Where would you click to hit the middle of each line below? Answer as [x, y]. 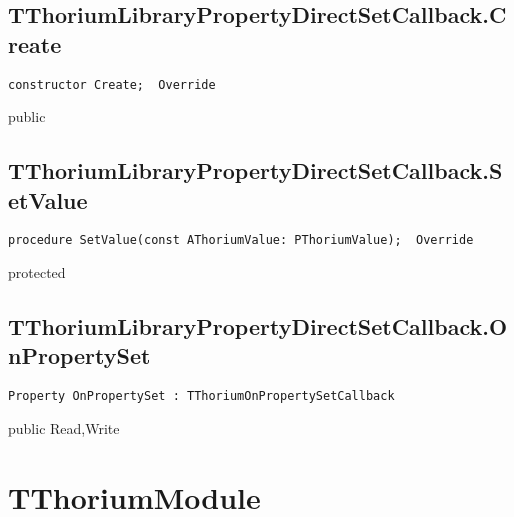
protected [37, 272]
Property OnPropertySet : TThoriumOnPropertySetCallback [201, 396]
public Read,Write [64, 427]
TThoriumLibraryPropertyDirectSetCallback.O [258, 326]
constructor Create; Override [112, 84]
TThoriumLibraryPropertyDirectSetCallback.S [255, 170]
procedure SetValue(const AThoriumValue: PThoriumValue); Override [241, 240]
